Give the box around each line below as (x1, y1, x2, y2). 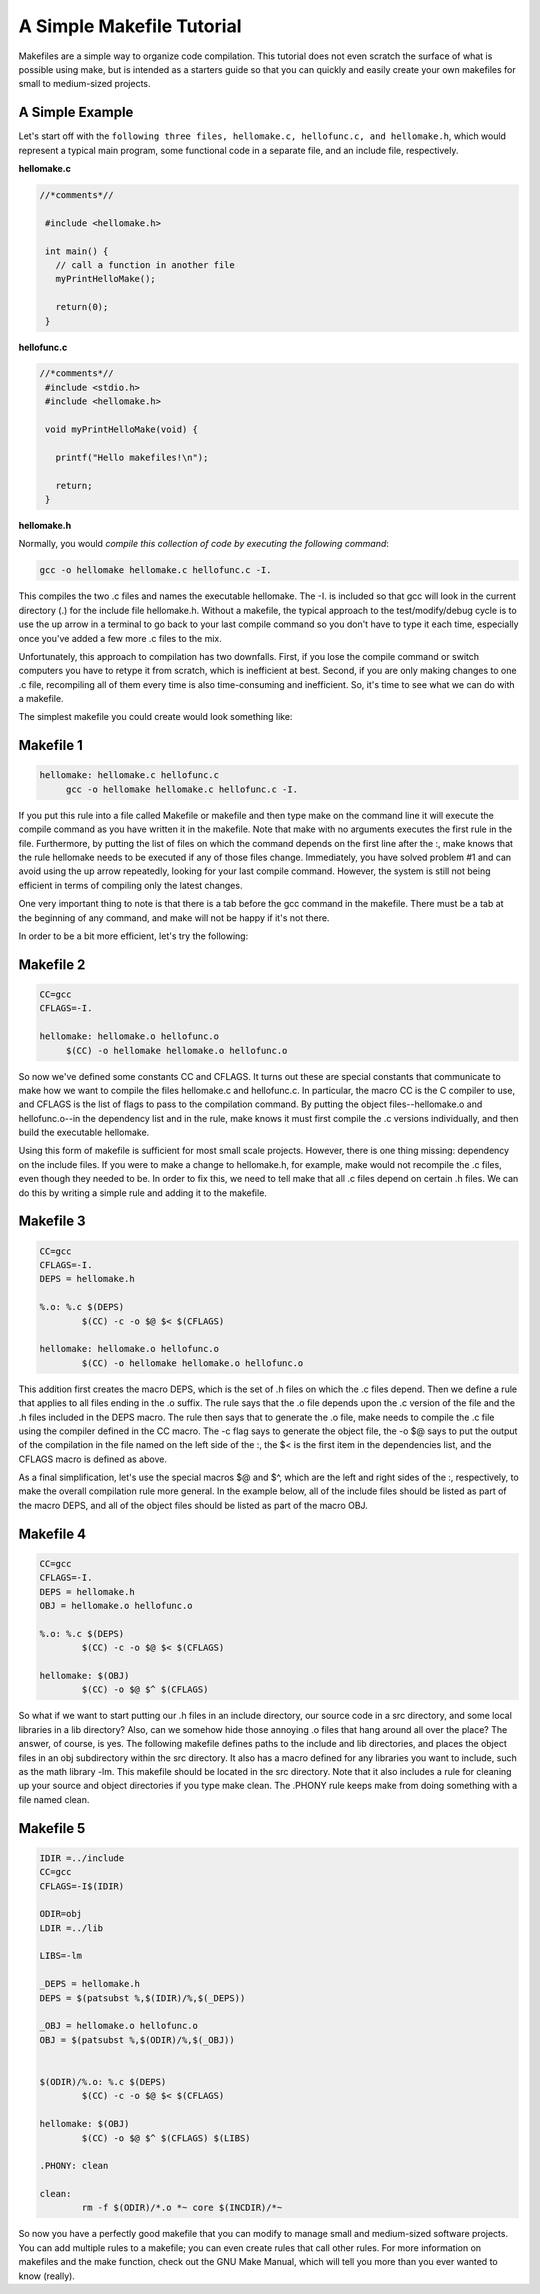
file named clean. (18, 1793, 90, 1805)
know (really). (18, 2270, 75, 2282)
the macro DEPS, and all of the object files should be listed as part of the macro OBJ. (18, 1499, 369, 1511)
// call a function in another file (55, 259, 235, 270)
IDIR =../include (39, 1852, 125, 1864)
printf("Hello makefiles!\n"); (55, 451, 209, 463)
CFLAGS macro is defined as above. (18, 1453, 167, 1465)
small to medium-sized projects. (18, 78, 151, 90)
